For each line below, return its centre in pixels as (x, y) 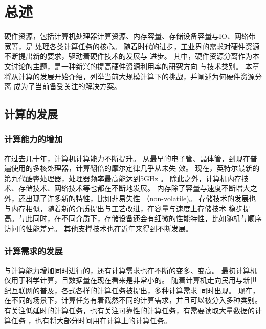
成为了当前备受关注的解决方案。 (67, 86)
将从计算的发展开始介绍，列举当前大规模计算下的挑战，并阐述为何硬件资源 (129, 76)
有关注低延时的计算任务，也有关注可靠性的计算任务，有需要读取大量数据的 (129, 310)
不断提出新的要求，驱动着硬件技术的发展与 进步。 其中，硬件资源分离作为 (128, 56)
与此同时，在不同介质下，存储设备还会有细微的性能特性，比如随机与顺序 (140, 218)
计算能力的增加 (34, 139)
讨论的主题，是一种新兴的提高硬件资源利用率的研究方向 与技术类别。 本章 (135, 66)
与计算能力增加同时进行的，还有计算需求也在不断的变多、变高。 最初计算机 (131, 270)
